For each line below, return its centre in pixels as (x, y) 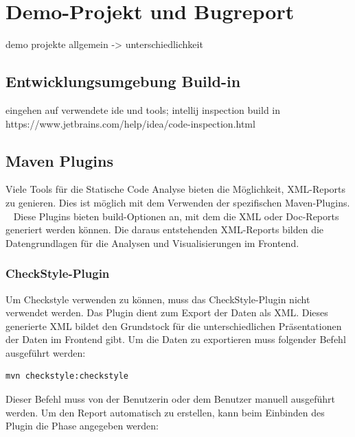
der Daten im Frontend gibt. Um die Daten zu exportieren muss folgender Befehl (176, 339)
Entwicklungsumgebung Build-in (123, 81)
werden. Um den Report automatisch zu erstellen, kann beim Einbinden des (165, 412)
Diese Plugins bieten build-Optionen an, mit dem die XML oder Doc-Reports (176, 216)
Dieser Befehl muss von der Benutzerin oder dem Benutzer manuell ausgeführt (171, 399)
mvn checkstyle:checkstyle (67, 376)
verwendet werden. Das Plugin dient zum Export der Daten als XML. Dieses (167, 312)
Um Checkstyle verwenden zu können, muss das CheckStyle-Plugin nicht (158, 299)
